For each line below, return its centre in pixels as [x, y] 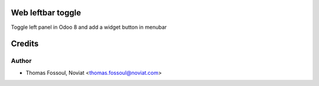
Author [21, 61]
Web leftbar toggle [46, 13]
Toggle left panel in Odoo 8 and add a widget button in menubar [89, 27]
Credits [25, 44]
